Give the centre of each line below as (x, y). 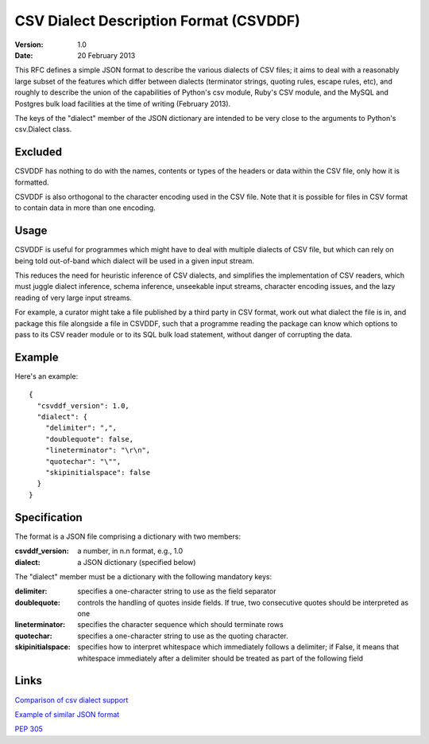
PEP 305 (29, 729)
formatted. (32, 182)
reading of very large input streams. (73, 298)
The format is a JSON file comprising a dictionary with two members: (128, 536)
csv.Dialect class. (43, 129)
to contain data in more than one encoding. (85, 208)
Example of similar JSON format (67, 714)
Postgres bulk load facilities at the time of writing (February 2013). (123, 103)
